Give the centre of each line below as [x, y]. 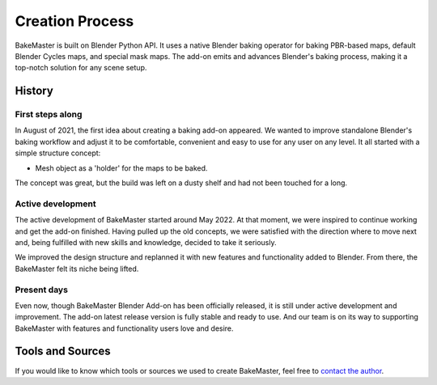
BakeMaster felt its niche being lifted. [77, 269]
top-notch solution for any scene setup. [81, 68]
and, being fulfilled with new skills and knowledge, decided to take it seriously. [146, 242]
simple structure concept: [58, 153]
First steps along [49, 115]
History [34, 91]
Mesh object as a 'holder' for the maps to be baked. [121, 168]
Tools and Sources [63, 351]
